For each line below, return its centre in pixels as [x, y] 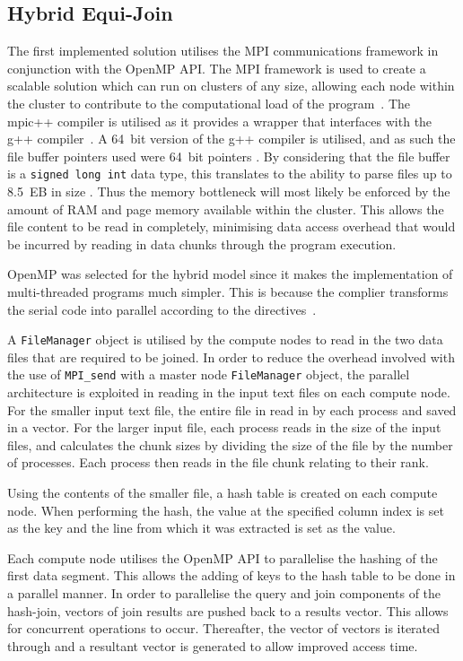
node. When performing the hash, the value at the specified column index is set [226, 510]
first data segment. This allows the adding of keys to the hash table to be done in [231, 575]
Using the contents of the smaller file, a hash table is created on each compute [223, 493]
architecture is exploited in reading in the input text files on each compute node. [229, 392]
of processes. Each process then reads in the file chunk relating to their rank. [218, 462]
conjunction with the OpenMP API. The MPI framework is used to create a [217, 68]
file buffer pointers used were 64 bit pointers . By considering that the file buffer [229, 156]
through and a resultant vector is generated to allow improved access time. [213, 645]
